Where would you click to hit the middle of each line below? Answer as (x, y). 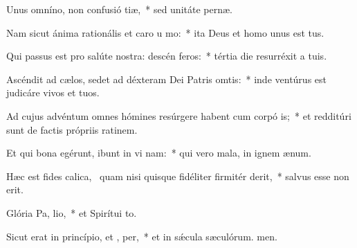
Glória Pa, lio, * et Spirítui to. (72, 212)
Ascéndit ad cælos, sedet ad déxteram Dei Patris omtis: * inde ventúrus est (166, 79)
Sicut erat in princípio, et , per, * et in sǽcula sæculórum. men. (142, 236)
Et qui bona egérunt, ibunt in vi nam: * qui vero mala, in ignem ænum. (159, 153)
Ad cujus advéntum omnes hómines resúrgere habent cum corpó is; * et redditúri (179, 115)
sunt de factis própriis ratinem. (72, 129)
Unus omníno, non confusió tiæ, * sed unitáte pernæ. (119, 9)
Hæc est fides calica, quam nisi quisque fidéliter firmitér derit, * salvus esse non (178, 176)
